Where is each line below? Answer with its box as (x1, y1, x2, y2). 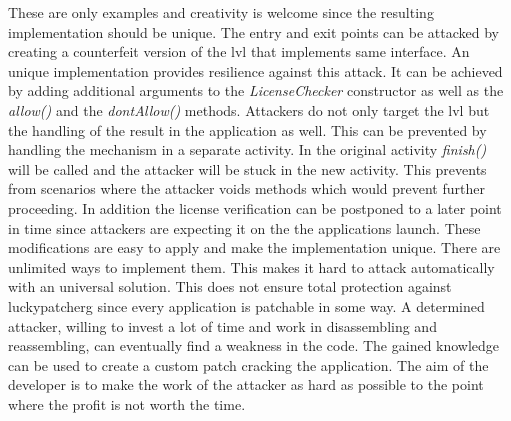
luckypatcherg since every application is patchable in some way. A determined (8, 295, 485, 316)
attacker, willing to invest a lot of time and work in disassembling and (8, 315, 437, 336)
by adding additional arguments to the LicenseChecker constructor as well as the (8, 80, 504, 101)
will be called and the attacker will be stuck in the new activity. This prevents (8, 158, 487, 179)
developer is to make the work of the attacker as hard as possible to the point (8, 374, 484, 395)
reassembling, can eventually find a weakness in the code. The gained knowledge (8, 335, 500, 356)
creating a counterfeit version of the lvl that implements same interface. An (8, 41, 470, 62)
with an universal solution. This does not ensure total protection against (8, 276, 452, 297)
